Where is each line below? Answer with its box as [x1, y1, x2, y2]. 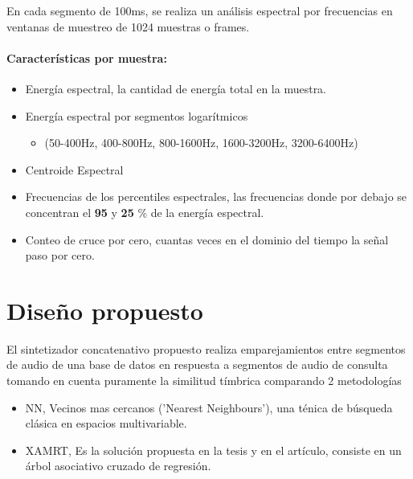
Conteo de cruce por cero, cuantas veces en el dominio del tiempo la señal [25, 231, 389, 248]
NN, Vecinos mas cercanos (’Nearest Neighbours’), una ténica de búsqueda [25, 399, 393, 416]
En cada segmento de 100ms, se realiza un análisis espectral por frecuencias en [6, 2, 393, 18]
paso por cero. [25, 247, 95, 264]
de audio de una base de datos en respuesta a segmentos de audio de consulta [6, 356, 388, 373]
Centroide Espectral [25, 161, 124, 178]
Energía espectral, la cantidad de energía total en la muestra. [25, 80, 327, 96]
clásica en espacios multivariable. [25, 415, 187, 432]
